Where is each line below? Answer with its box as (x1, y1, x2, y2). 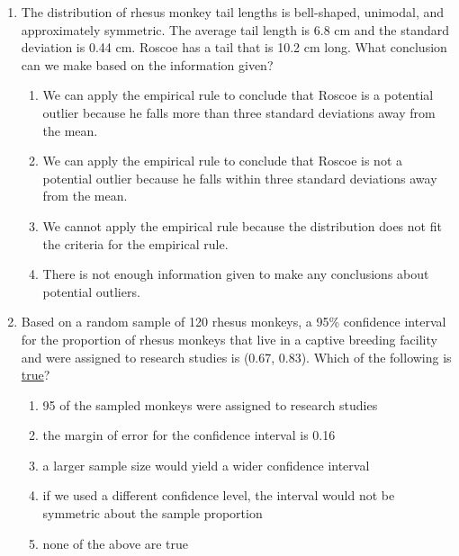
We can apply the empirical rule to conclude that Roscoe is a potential (42, 85, 434, 104)
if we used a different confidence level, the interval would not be (42, 486, 395, 505)
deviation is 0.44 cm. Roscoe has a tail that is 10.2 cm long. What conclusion (21, 38, 447, 57)
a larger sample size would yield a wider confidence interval (42, 455, 370, 474)
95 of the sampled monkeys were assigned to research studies (42, 395, 378, 414)
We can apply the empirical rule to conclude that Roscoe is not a (42, 151, 402, 170)
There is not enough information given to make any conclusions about (42, 265, 429, 283)
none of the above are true (42, 534, 189, 552)
